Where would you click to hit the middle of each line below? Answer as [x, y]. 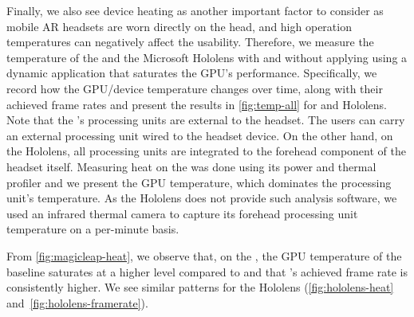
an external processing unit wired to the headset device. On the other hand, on [200, 135]
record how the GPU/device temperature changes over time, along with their [195, 88]
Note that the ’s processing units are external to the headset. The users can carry [206, 120]
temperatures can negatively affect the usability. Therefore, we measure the [190, 42]
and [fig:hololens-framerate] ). [77, 302]
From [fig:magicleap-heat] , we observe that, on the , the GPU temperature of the [204, 255]
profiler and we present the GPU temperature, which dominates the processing [199, 182]
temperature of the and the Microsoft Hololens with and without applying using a [207, 57]
